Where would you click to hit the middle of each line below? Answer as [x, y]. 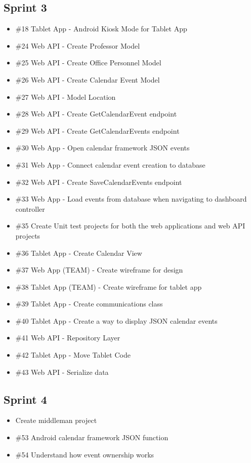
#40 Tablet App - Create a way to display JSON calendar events [116, 320]
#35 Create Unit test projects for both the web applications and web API [130, 226]
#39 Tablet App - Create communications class [89, 304]
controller [30, 208]
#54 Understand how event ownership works [85, 454]
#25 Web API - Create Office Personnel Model [88, 63]
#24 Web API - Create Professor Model [78, 45]
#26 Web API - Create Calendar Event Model [88, 79]
